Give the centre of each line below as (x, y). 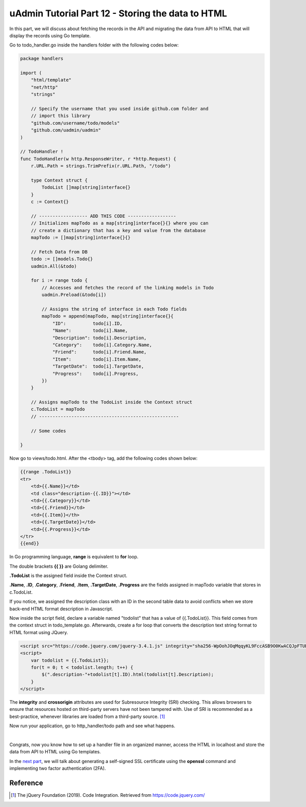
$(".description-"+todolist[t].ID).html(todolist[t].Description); (128, 675)
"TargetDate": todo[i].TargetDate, (98, 366)
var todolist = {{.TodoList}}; (70, 660)
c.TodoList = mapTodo (58, 409)
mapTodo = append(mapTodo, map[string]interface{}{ (108, 316)
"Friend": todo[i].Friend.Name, (99, 352)
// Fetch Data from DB (59, 252)
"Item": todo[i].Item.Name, (97, 359)
